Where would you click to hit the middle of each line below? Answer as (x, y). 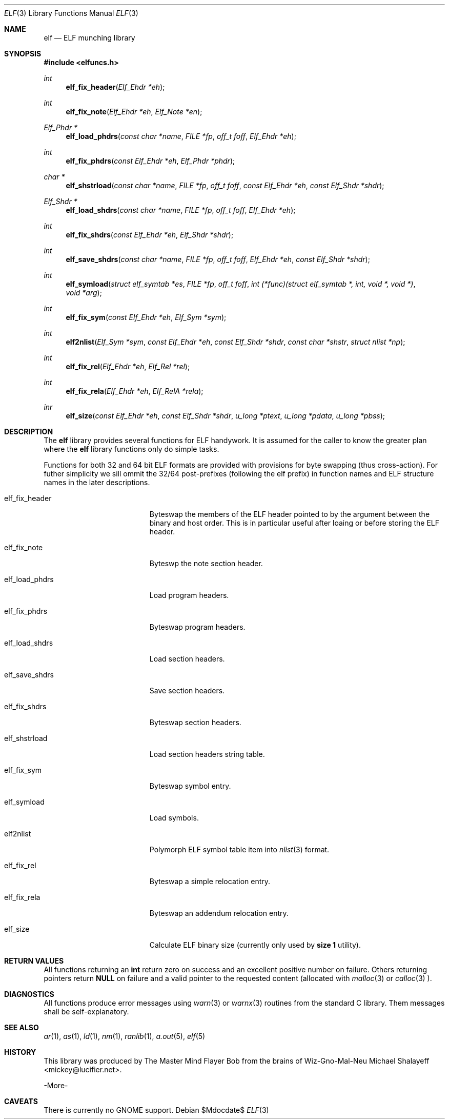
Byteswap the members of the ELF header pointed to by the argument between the (290, 514)
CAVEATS (21, 1101)
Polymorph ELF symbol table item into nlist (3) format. (239, 849)
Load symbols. (174, 818)
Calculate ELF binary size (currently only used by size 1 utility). (255, 945)
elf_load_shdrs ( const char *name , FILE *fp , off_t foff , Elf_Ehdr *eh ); (181, 210)
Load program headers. (189, 595)
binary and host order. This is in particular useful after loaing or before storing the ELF (294, 523)
